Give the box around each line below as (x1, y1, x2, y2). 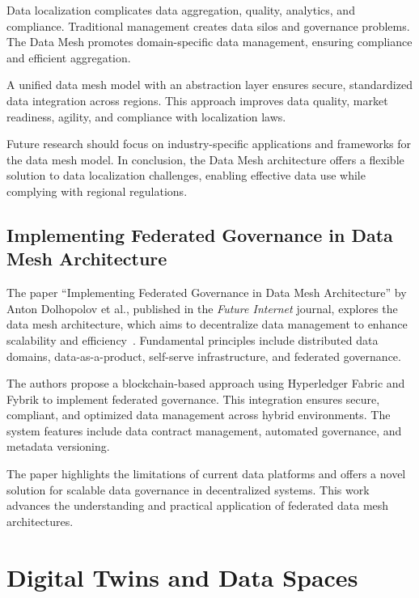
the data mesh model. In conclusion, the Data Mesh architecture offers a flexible (6, 151, 404, 168)
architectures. (6, 512, 74, 529)
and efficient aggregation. (6, 49, 131, 66)
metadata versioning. (6, 438, 110, 455)
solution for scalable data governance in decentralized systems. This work (6, 481, 370, 498)
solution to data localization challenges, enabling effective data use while (6, 167, 366, 184)
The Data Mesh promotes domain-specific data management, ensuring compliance (6, 33, 413, 50)
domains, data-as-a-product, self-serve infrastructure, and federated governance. (6, 347, 401, 364)
